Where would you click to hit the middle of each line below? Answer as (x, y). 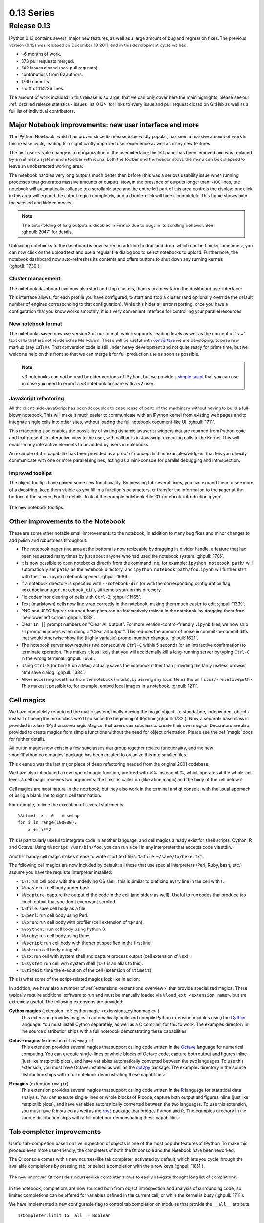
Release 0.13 (30, 26)
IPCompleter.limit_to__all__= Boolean (64, 1215)
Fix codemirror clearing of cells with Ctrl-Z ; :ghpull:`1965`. (81, 597)
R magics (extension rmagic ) (39, 1083)
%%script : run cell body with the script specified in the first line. (86, 943)
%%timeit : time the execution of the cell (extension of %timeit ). (87, 970)
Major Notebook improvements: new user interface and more (104, 125)
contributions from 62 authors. (52, 75)
